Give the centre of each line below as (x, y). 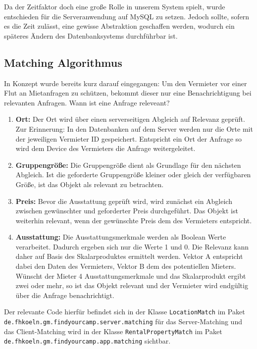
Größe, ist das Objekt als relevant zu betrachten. (90, 184)
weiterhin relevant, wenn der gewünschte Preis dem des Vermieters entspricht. (134, 220)
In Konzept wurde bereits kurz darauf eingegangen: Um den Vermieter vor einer (126, 83)
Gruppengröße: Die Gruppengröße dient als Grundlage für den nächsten (128, 165)
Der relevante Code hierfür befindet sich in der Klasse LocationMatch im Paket (125, 312)
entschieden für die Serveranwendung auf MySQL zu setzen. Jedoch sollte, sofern (127, 16)
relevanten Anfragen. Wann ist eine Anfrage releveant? (87, 102)
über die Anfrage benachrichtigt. (65, 295)
